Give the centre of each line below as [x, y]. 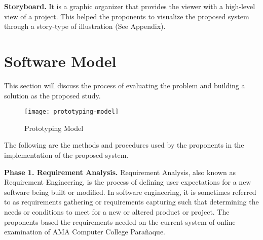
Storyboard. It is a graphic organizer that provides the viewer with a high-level [130, 6]
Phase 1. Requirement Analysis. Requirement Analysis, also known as [120, 172]
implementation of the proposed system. [66, 155]
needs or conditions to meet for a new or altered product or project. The [117, 211]
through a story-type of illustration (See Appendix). [85, 26]
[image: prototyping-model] [72, 112]
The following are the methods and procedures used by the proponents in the [124, 145]
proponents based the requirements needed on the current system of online [120, 221]
